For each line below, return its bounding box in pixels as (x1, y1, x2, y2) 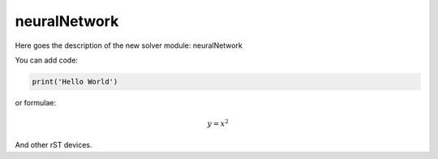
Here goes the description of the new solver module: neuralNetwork (15, 41, 243, 50)
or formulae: (15, 97, 57, 107)
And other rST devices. (15, 140, 92, 150)
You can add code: (15, 55, 79, 65)
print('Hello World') (32, 77, 118, 86)
